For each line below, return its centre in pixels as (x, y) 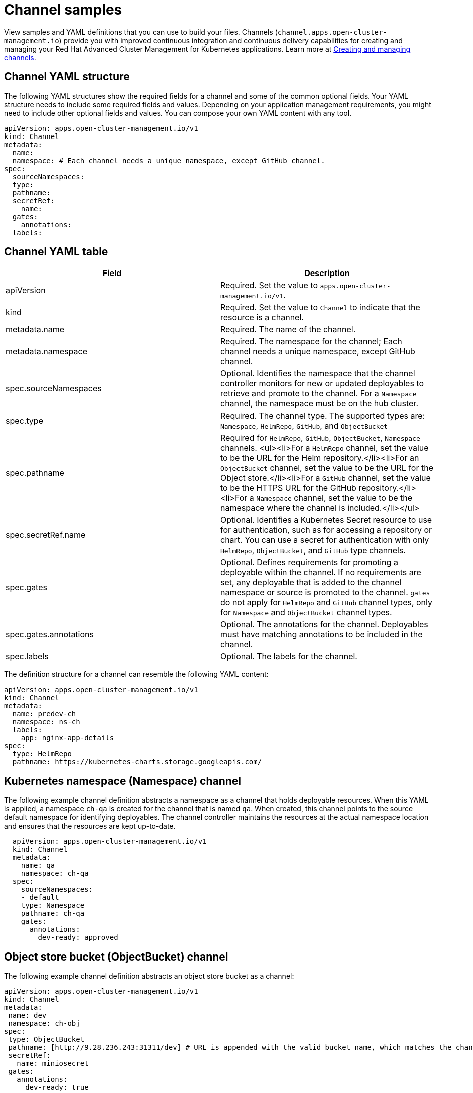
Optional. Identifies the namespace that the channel (318, 374)
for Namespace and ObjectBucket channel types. (306, 612)
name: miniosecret (53, 1064)
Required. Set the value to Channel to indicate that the (320, 307)
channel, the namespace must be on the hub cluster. (319, 404)
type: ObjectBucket (46, 1040)
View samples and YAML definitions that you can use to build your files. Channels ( (141, 32)
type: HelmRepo (42, 754)
